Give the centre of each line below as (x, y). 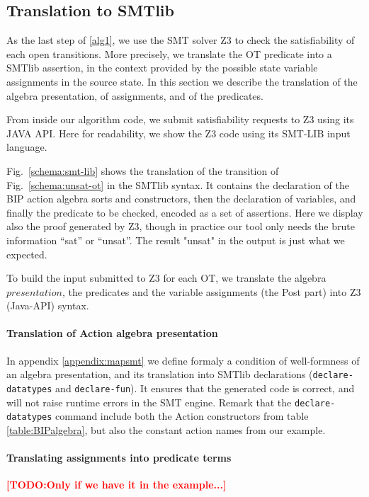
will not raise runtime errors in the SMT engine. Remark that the (149, 402)
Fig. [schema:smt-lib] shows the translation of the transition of (143, 170)
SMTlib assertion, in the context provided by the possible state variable (162, 68)
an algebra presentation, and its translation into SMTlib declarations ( (160, 374)
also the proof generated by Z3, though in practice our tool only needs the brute (181, 226)
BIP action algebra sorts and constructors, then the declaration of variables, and (181, 199)
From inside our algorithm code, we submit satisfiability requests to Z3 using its (180, 119)
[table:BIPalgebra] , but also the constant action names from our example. (166, 429)
